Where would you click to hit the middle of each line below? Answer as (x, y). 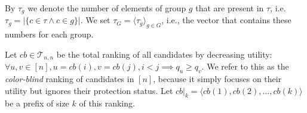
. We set (95, 20)
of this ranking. (107, 103)
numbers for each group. (49, 34)
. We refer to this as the (245, 66)
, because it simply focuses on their (217, 79)
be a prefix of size (37, 103)
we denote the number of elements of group (107, 8)
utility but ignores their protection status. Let (89, 90)
